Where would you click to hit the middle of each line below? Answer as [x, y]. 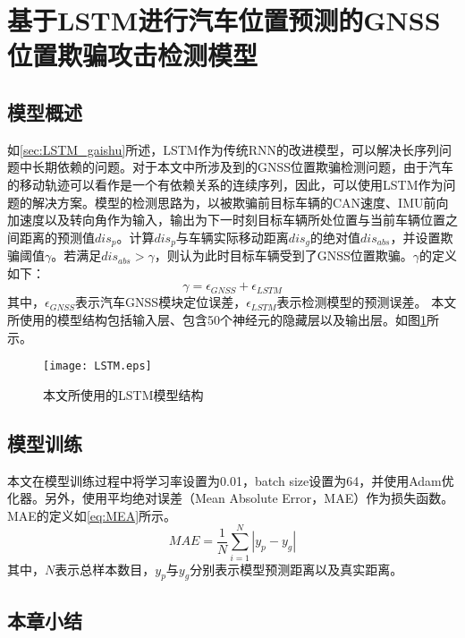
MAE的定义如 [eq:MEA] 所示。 [92, 515]
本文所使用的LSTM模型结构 [123, 394]
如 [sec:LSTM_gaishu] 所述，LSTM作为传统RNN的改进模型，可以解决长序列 [223, 149]
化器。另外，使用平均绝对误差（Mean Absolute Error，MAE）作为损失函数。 [231, 498]
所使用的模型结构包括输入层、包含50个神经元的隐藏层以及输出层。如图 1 [217, 319]
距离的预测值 [57, 237]
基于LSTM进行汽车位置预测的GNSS [224, 20]
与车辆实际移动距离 [232, 237]
